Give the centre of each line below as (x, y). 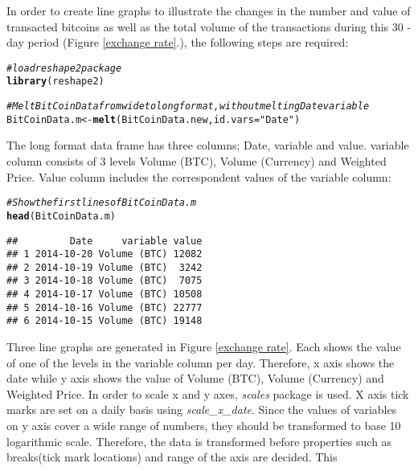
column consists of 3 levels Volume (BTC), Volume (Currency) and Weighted (197, 161)
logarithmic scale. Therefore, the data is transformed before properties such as (199, 441)
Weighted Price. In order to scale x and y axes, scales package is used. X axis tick (208, 393)
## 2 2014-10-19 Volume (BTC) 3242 (104, 267)
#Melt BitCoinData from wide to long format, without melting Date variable (188, 106)
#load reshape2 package (64, 68)
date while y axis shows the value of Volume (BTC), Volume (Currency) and (195, 378)
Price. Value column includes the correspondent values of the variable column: (199, 176)
